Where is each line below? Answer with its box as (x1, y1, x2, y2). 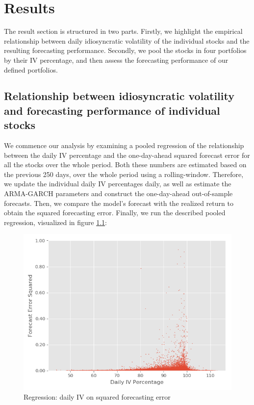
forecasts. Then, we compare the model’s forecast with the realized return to (4, 198, 233, 208)
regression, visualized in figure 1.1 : (4, 217, 107, 227)
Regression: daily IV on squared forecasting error (24, 392, 171, 402)
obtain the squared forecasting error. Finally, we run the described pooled (4, 207, 226, 218)
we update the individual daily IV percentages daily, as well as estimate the (4, 178, 231, 189)
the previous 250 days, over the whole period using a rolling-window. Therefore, (4, 169, 244, 179)
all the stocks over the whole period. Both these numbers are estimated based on (4, 159, 247, 170)
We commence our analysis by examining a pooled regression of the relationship (4, 140, 244, 151)
